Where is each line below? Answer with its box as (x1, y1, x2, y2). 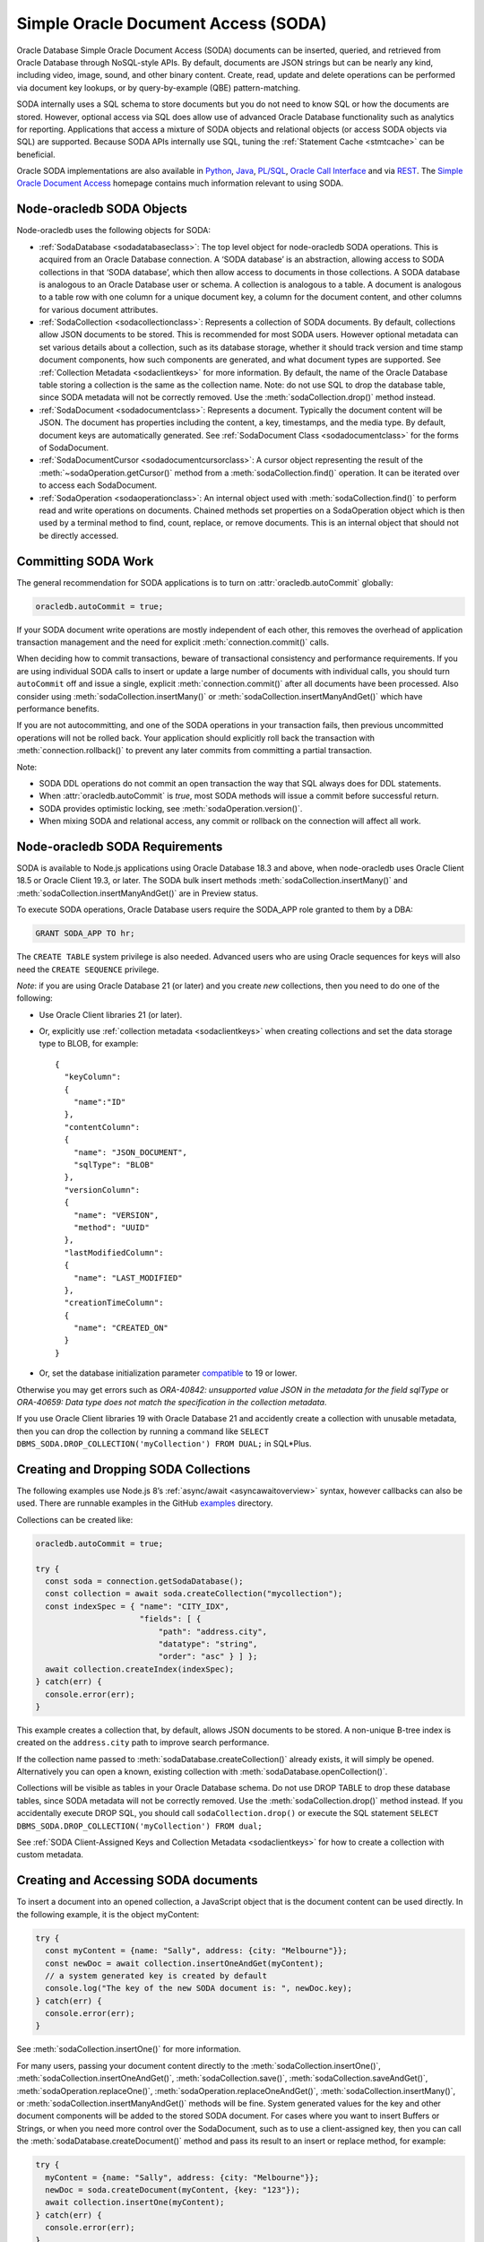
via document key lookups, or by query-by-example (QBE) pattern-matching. (16, 82, 300, 93)
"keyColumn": (64, 1072, 122, 1082)
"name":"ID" (73, 1097, 126, 1108)
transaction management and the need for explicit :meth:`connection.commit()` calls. (16, 637, 330, 647)
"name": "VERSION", (73, 1210, 160, 1220)
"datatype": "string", (158, 1638, 258, 1649)
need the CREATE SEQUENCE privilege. (16, 964, 160, 975)
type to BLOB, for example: (39, 1038, 139, 1049)
